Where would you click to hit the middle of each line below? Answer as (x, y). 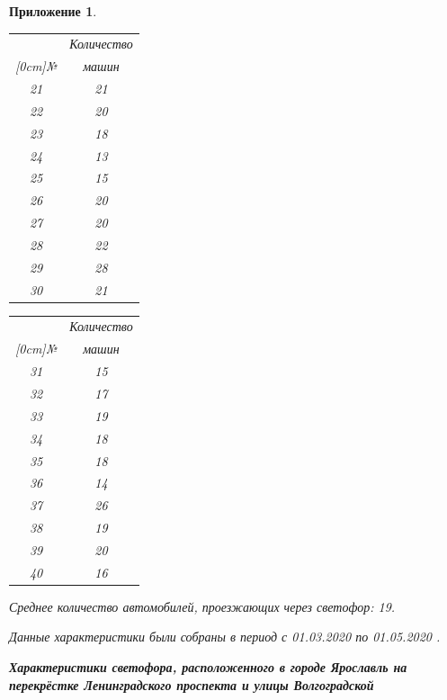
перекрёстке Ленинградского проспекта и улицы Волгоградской (192, 684)
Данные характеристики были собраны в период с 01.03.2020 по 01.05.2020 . (225, 637)
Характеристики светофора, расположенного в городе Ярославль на (208, 667)
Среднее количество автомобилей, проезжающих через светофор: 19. (202, 606)
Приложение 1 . (53, 11)
